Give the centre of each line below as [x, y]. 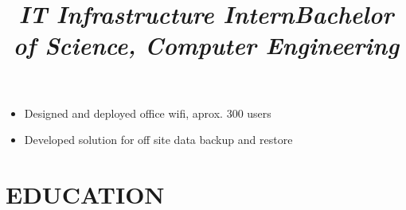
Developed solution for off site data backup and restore [158, 140]
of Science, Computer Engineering [206, 45]
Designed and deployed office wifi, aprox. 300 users [148, 113]
